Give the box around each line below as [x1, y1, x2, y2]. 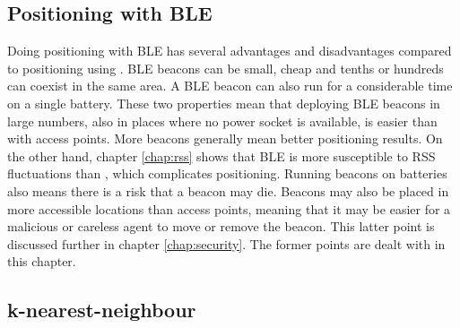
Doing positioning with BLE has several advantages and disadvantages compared [7, 41, 452, 60]
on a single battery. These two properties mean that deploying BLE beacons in [7, 93, 440, 112]
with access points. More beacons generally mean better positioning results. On [7, 129, 443, 148]
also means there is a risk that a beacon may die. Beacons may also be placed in [7, 181, 449, 200]
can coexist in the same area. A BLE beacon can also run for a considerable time [7, 76, 453, 95]
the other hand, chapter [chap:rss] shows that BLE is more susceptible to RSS [7, 146, 436, 165]
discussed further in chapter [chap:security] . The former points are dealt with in [7, 234, 446, 253]
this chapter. [7, 252, 76, 271]
